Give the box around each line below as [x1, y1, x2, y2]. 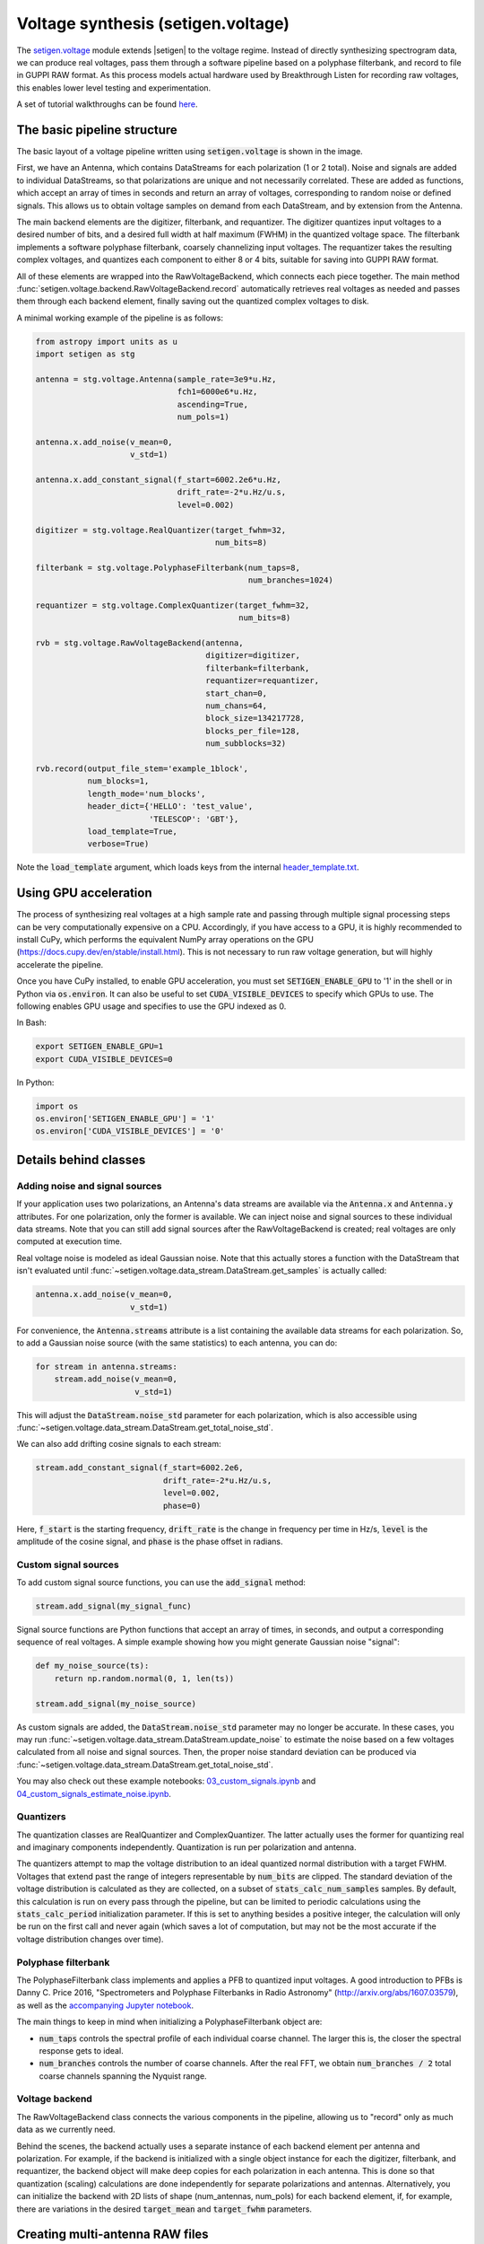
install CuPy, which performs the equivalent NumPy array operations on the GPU [16, 934, 314, 944]
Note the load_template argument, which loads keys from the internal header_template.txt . [16, 862, 359, 872]
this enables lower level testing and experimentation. [16, 82, 212, 93]
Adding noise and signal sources [16, 1179, 162, 1192]
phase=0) [162, 1500, 202, 1511]
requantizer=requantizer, [205, 676, 320, 686]
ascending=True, [177, 399, 248, 409]
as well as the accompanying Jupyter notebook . [16, 2000, 194, 2011]
